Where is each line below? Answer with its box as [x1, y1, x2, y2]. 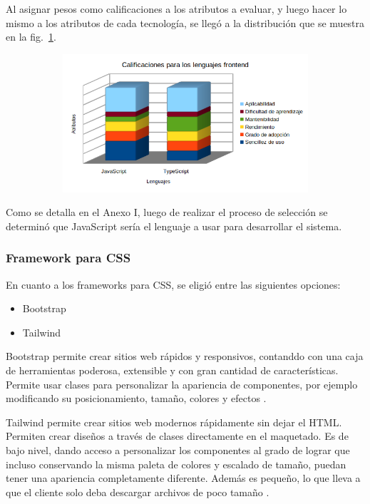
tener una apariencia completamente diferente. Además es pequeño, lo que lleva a [6, 470, 361, 485]
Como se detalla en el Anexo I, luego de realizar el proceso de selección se [6, 205, 328, 220]
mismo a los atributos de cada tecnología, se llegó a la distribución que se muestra [6, 15, 365, 30]
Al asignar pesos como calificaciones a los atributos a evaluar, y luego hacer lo [6, 1, 347, 16]
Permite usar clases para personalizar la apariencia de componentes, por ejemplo [6, 376, 358, 391]
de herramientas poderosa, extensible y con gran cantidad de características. [6, 363, 339, 378]
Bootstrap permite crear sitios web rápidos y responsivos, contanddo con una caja [6, 349, 364, 364]
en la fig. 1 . [6, 29, 56, 44]
